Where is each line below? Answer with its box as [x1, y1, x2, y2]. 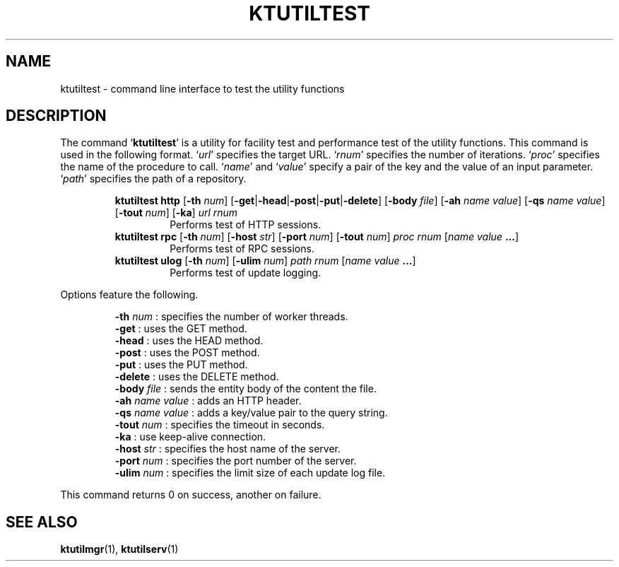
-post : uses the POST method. [114, 346, 260, 359]
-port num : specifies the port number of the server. [114, 455, 357, 467]
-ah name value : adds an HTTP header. [114, 394, 302, 407]
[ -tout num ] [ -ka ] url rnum [114, 206, 238, 219]
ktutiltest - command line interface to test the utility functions [60, 82, 345, 95]
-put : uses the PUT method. [114, 358, 248, 371]
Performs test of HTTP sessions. [170, 218, 322, 231]
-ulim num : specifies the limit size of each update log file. [114, 467, 386, 479]
